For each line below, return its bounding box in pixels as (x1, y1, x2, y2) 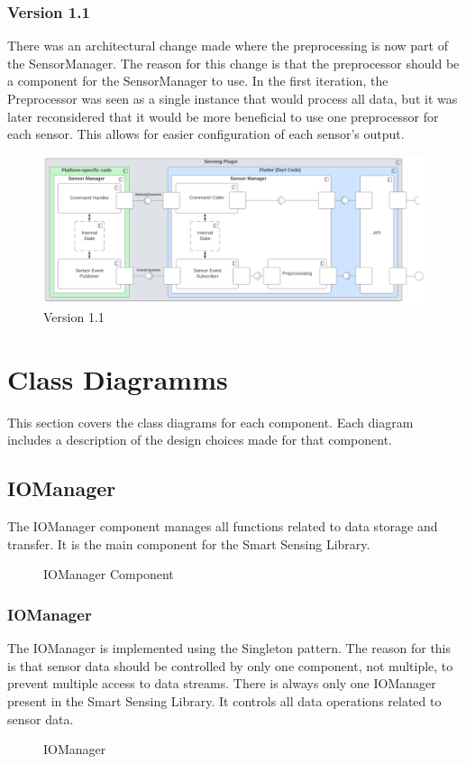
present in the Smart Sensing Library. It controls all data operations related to (7, 692, 442, 711)
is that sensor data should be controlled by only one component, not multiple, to (7, 656, 453, 675)
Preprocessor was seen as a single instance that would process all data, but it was (7, 89, 458, 107)
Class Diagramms (7, 360, 228, 397)
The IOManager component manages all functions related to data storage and (7, 517, 438, 536)
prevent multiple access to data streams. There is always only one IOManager (7, 674, 436, 693)
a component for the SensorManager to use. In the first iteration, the (7, 71, 388, 90)
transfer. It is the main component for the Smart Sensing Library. (7, 534, 370, 553)
